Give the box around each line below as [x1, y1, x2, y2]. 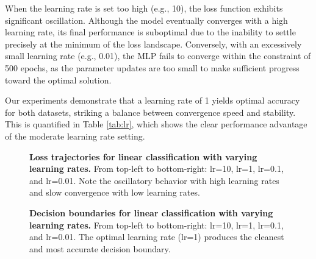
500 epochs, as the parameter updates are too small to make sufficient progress [5, 61, 300, 74]
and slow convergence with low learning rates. [29, 186, 200, 199]
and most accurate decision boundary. [29, 242, 171, 255]
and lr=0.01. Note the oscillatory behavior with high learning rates [29, 174, 279, 186]
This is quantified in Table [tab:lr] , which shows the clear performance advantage [5, 118, 307, 130]
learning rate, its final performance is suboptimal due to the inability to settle [5, 26, 296, 38]
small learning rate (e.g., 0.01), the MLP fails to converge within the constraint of [5, 49, 311, 62]
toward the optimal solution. [5, 73, 112, 86]
